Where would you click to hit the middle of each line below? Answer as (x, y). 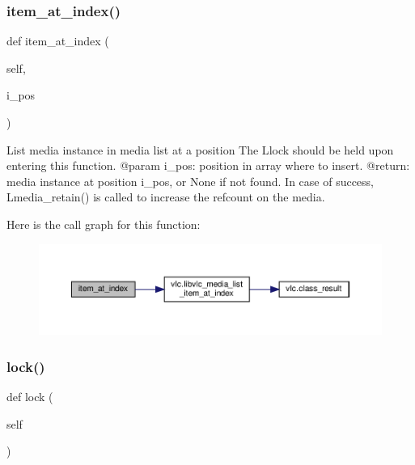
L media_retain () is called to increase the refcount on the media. (166, 197)
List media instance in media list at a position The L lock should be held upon (200, 149)
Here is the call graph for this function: (104, 224)
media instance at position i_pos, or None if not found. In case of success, (191, 181)
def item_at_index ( (58, 41)
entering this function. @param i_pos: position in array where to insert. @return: (208, 165)
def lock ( (30, 397)
